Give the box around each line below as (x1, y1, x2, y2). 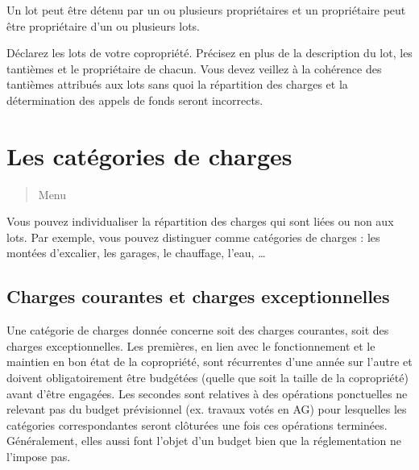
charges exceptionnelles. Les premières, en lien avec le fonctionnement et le (6, 337, 375, 354)
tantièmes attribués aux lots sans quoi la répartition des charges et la (6, 76, 348, 93)
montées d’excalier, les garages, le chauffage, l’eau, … (6, 244, 266, 261)
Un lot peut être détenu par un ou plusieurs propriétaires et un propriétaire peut (6, 2, 406, 18)
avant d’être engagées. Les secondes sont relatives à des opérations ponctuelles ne (6, 385, 408, 401)
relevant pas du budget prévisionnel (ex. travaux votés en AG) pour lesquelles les (6, 401, 407, 418)
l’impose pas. (6, 448, 71, 465)
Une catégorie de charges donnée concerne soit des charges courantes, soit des (6, 322, 389, 339)
